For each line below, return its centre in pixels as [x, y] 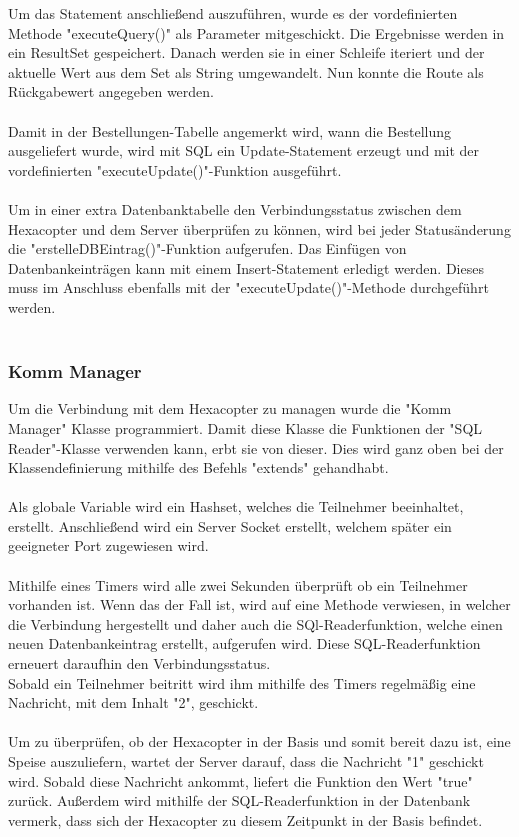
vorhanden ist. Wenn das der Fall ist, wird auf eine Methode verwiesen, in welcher [259, 604]
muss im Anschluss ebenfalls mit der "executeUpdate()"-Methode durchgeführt [248, 287]
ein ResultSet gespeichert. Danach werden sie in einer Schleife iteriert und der [246, 52]
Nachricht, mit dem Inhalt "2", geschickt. [133, 702]
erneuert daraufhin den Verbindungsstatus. [139, 663]
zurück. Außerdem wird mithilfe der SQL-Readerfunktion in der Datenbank [239, 800]
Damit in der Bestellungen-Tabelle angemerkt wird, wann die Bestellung [230, 130]
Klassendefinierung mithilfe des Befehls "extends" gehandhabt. [198, 467]
